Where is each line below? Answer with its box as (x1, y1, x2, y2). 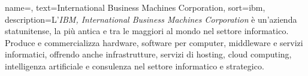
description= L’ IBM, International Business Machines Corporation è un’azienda (5, 13, 297, 25)
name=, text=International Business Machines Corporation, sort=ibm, (5, 1, 265, 13)
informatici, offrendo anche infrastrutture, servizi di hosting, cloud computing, (5, 48, 292, 60)
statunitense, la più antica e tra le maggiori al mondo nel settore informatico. (5, 25, 289, 37)
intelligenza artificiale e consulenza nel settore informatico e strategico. (5, 59, 264, 72)
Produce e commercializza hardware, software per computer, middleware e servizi (5, 36, 303, 48)
